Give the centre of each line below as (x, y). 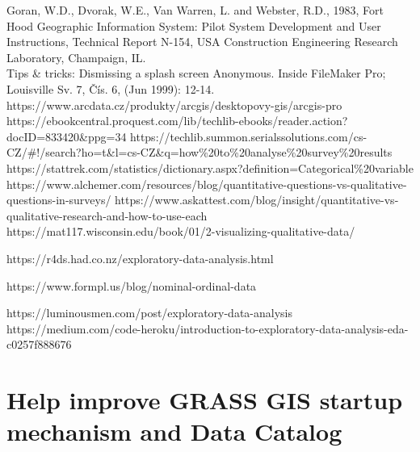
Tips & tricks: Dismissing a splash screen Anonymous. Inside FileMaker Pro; (196, 73)
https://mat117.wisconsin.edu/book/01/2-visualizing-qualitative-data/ (181, 231)
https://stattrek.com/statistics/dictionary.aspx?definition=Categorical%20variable (210, 167)
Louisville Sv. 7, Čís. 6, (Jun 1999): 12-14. (111, 88)
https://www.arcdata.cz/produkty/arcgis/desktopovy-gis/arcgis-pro (174, 105)
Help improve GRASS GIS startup (205, 400)
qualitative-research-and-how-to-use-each (107, 215)
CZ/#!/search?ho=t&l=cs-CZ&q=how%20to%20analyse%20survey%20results (199, 152)
